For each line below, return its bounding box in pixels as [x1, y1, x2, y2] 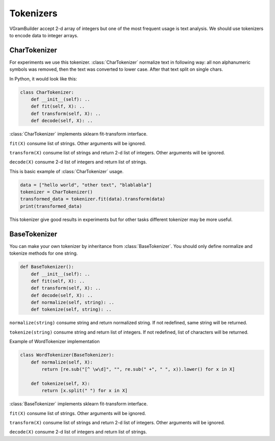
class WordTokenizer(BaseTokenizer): [20, 352, 115, 358]
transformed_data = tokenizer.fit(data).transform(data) [20, 196, 166, 202]
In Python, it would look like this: [9, 75, 77, 81]
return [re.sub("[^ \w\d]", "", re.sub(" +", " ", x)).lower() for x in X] [41, 367, 235, 372]
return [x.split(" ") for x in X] [41, 388, 128, 394]
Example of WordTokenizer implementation [9, 339, 100, 345]
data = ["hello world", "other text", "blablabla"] [20, 182, 152, 188]
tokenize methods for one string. [9, 250, 78, 257]
